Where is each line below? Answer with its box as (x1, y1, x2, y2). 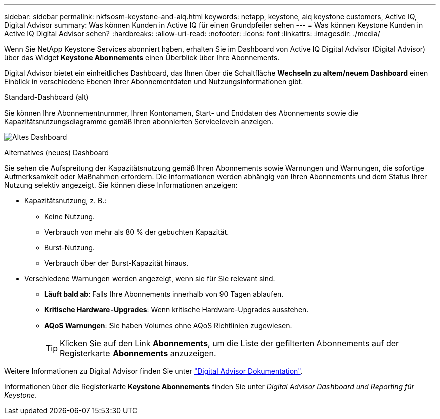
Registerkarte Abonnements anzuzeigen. (60, 348, 216, 358)
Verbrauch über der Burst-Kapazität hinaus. (44, 259, 189, 267)
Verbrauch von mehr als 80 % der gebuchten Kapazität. (44, 228, 229, 236)
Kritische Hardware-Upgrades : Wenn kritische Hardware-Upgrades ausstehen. (44, 305, 309, 314)
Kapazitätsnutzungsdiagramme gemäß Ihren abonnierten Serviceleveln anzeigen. (4, 117, 273, 126)
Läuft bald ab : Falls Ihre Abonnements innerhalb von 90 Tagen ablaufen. (44, 290, 284, 298)
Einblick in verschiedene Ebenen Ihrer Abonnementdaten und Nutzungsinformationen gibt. (4, 77, 303, 86)
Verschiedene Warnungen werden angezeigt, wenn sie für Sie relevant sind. (24, 274, 275, 283)
